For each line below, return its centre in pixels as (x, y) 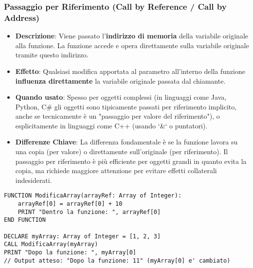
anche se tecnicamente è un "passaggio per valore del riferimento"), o (117, 116)
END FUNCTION (25, 220)
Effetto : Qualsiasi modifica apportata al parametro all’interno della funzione (130, 71)
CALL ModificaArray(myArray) (51, 244)
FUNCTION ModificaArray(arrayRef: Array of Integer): (93, 196)
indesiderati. (34, 180)
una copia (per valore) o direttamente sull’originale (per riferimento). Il (122, 152)
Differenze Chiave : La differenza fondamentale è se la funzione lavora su (126, 142)
